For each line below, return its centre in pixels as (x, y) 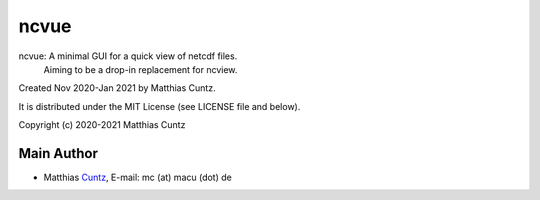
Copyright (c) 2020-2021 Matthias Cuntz (102, 125)
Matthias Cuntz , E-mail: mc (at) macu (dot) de (137, 177)
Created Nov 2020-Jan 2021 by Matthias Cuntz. (117, 88)
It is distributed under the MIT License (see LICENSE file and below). (159, 106)
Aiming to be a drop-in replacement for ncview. (140, 69)
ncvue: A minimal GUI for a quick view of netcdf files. (128, 56)
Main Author (58, 153)
